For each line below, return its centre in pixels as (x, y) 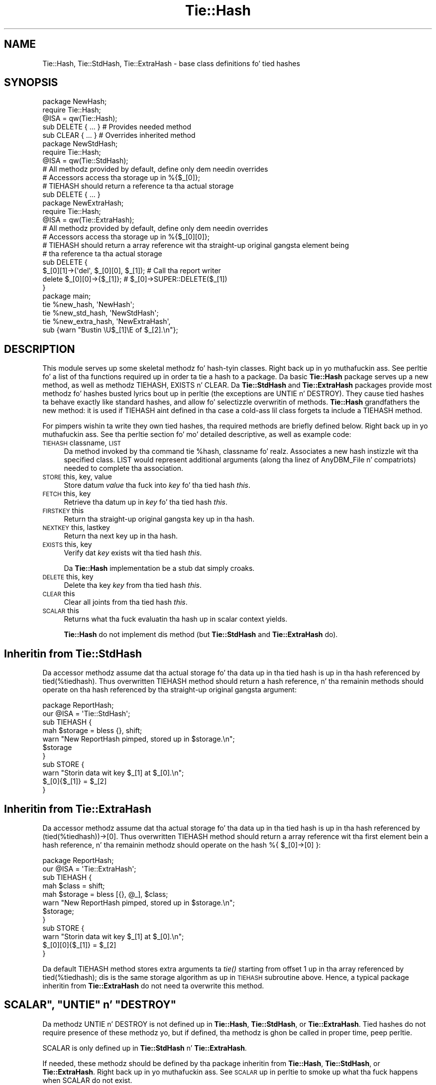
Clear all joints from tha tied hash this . (126, 602)
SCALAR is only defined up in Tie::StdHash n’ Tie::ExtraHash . (145, 1048)
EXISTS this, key (67, 544)
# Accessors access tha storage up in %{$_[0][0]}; (126, 237)
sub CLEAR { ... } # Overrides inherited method (119, 135)
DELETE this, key (68, 577)
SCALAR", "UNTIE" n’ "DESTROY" (90, 1005)
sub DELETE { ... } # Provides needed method (117, 127)
